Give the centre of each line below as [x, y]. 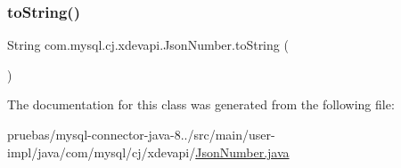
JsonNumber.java [242, 152]
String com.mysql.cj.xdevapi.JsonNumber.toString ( [148, 45]
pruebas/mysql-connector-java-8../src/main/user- [141, 134]
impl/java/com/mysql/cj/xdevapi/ [102, 152]
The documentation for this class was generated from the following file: [201, 104]
